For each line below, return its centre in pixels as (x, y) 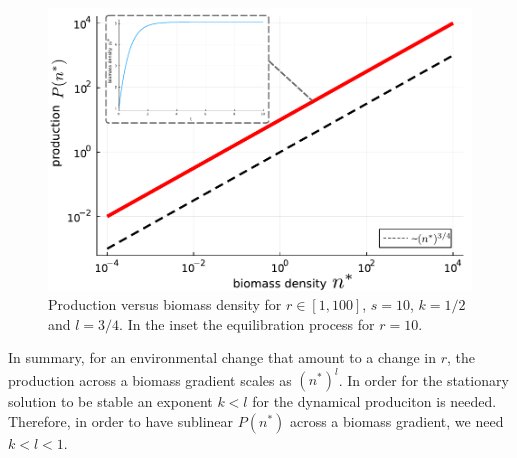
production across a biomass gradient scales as (150, 379)
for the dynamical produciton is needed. (374, 401)
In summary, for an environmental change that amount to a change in (222, 357)
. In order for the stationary (423, 379)
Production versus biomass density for (165, 304)
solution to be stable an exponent (110, 401)
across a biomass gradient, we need (396, 420)
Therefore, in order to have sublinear (121, 420)
